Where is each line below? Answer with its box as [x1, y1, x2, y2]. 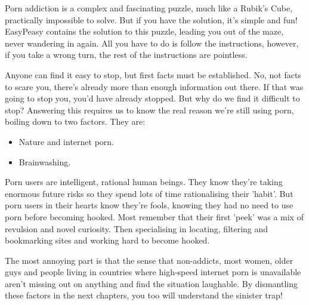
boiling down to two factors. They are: [5, 115, 146, 128]
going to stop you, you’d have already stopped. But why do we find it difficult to [5, 92, 300, 104]
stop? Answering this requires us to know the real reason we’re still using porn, [5, 103, 294, 116]
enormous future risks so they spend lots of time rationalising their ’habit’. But [5, 187, 293, 199]
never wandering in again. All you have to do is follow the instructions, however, [5, 36, 299, 49]
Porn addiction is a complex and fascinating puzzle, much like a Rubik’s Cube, [5, 2, 293, 14]
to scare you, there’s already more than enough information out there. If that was [5, 80, 304, 93]
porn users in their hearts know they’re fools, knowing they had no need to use [5, 199, 293, 211]
